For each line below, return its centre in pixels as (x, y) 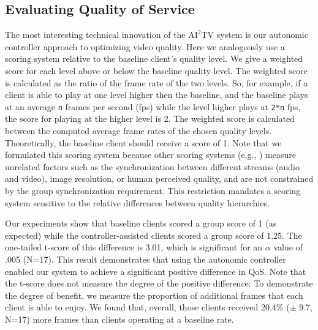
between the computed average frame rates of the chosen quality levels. (138, 131)
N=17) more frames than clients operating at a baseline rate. (119, 319)
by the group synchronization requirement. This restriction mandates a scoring (153, 190)
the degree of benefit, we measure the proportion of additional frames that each (154, 295)
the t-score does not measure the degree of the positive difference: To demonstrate (159, 283)
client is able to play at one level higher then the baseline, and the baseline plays (157, 95)
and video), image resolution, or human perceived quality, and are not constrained (159, 178)
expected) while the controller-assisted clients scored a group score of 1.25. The (153, 235)
